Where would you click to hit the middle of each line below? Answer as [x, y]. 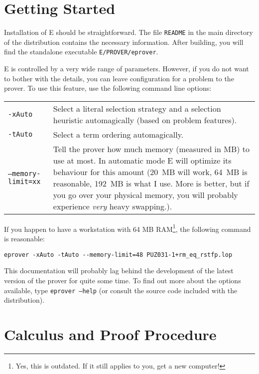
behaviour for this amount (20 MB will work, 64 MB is [150, 172]
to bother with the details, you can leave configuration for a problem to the [119, 78]
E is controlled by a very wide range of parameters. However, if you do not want [127, 69]
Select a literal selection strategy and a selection [137, 108]
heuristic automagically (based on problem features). [145, 120]
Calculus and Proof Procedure [110, 334]
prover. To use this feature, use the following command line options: [108, 88]
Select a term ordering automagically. [118, 134]
